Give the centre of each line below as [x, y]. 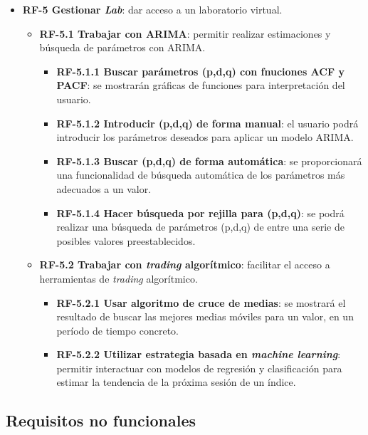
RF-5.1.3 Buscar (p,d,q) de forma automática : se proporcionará [209, 161]
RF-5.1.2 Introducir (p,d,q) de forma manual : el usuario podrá [207, 123]
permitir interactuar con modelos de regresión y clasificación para [199, 368]
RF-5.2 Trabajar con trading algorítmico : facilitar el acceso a [185, 264]
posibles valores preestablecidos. [126, 240]
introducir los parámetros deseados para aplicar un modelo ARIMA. [205, 137]
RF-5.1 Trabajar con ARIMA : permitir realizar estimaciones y [185, 33]
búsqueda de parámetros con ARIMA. [122, 47]
